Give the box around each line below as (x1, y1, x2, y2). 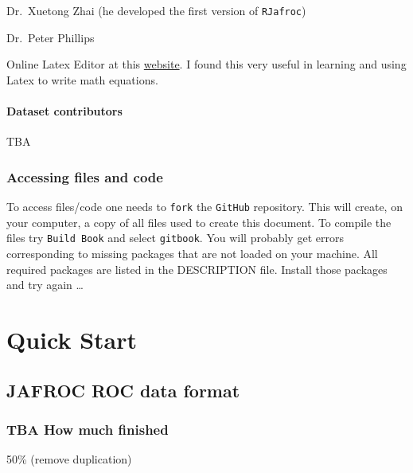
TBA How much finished (6, 419, 169, 439)
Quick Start (6, 322, 137, 355)
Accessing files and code (6, 166, 163, 186)
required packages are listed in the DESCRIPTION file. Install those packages (6, 260, 388, 277)
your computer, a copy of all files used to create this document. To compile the (6, 213, 392, 230)
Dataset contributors (6, 103, 123, 119)
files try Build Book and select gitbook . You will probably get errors (6, 229, 344, 246)
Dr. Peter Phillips (6, 29, 95, 45)
